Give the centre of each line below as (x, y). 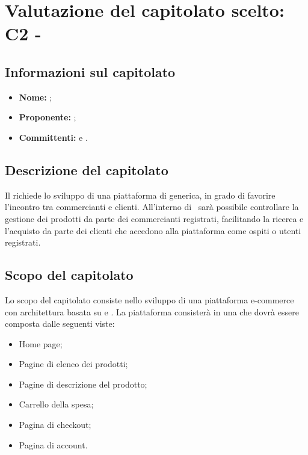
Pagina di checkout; (55, 425)
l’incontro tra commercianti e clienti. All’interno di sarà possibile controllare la (152, 207)
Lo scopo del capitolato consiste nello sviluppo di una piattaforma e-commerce (149, 299)
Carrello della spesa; (56, 404)
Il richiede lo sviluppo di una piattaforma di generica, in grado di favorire (140, 195)
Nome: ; (35, 97)
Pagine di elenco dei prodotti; (73, 364)
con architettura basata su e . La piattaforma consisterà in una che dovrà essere (152, 311)
